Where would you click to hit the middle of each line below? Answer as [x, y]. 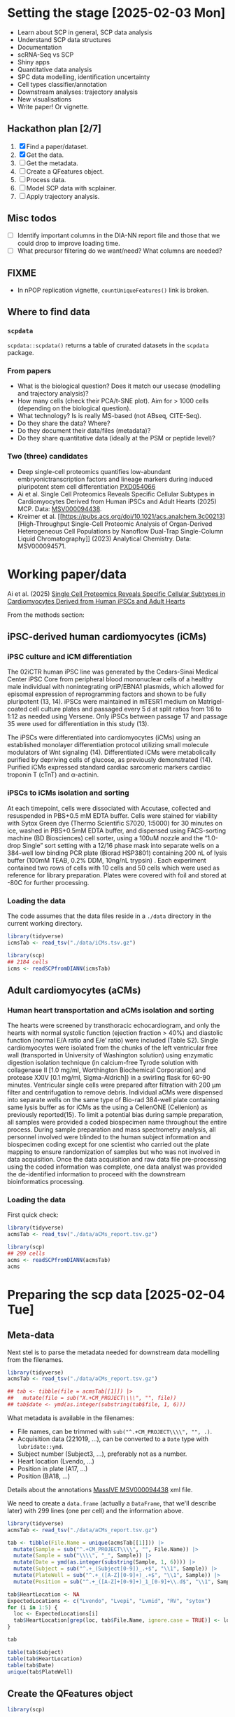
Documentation [40, 47]
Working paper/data [67, 574]
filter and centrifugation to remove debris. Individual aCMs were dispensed [115, 1092]
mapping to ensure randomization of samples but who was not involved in [114, 1152]
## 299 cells [26, 1253]
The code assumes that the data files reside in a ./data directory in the [109, 916]
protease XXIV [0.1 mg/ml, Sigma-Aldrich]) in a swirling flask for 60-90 [109, 1078]
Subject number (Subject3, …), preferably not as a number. [102, 1454]
